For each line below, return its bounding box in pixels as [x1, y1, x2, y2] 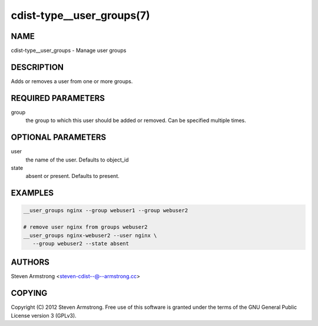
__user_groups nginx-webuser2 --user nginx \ [23, 232, 157, 239]
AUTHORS [11, 257, 50, 268]
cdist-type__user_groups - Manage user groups [11, 47, 127, 54]
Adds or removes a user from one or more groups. [11, 77, 133, 85]
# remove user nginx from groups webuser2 [23, 224, 148, 230]
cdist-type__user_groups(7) [11, 9, 150, 22]
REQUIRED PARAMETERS [11, 93, 105, 103]
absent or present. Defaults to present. [25, 173, 120, 180]
